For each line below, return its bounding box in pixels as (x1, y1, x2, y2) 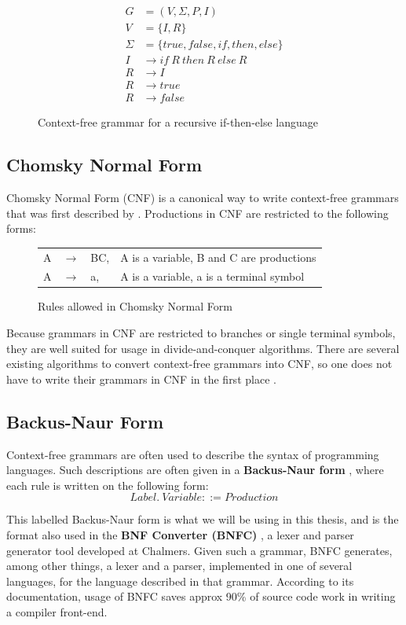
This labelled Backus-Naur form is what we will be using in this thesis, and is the (6, 511, 399, 528)
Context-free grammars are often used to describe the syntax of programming (6, 446, 379, 462)
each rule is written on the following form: (6, 476, 209, 493)
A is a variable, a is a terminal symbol (120, 268, 305, 285)
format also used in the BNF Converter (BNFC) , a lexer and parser (6, 527, 354, 543)
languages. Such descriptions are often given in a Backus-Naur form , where (6, 461, 384, 478)
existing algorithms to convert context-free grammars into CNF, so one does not (6, 355, 393, 372)
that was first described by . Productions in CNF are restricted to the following (6, 204, 389, 221)
